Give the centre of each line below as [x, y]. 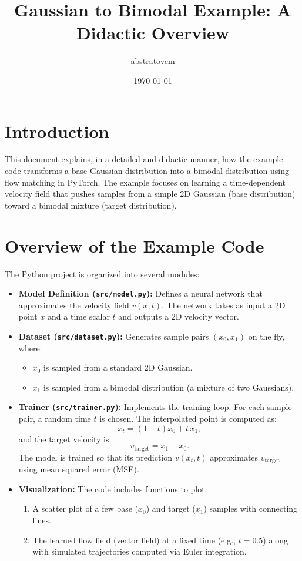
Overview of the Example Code [135, 245]
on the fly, [266, 336]
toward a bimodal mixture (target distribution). [91, 205]
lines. [42, 520]
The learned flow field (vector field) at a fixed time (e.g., [134, 540]
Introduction [57, 131]
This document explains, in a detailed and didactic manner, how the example [144, 159]
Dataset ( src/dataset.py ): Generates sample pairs [114, 336]
